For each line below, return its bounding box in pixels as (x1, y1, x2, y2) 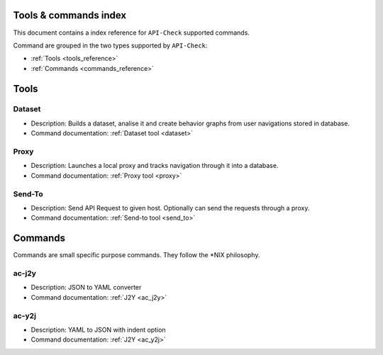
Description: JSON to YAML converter (30, 283, 142, 292)
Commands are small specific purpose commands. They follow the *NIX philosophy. (13, 251, 260, 259)
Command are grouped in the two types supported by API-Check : (13, 41, 208, 50)
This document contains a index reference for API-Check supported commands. (13, 28, 250, 37)
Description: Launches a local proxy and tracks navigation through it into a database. (30, 162, 279, 170)
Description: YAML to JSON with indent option (30, 325, 166, 334)
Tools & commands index (13, 9, 127, 21)
